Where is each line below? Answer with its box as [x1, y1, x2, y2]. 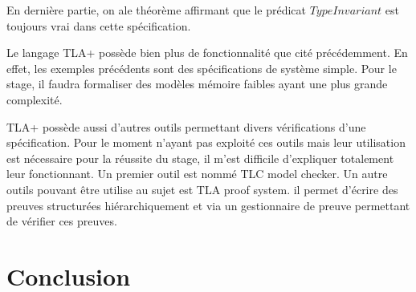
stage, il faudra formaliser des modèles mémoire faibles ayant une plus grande [6, 75, 388, 92]
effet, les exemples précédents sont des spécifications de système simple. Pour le [6, 59, 397, 76]
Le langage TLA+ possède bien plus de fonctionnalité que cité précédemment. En [6, 44, 408, 61]
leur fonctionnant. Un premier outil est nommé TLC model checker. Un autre [6, 165, 388, 182]
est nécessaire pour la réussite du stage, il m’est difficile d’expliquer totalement [6, 149, 394, 166]
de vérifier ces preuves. [6, 213, 117, 229]
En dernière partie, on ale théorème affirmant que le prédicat [6, 2, 306, 18]
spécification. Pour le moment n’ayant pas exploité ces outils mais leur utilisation [6, 134, 406, 151]
